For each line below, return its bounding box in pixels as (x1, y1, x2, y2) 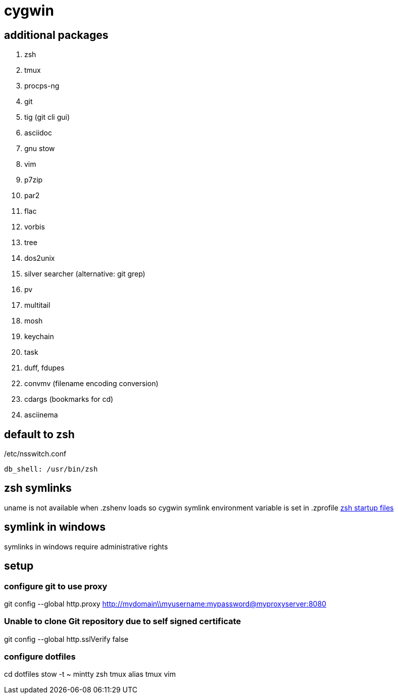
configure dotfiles (4, 652, 76, 662)
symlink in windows (4, 521, 106, 534)
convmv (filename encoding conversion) (24, 379, 159, 388)
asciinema (24, 410, 58, 420)
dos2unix (24, 254, 55, 263)
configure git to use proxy (4, 581, 108, 591)
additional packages (4, 28, 109, 41)
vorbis (24, 222, 45, 231)
